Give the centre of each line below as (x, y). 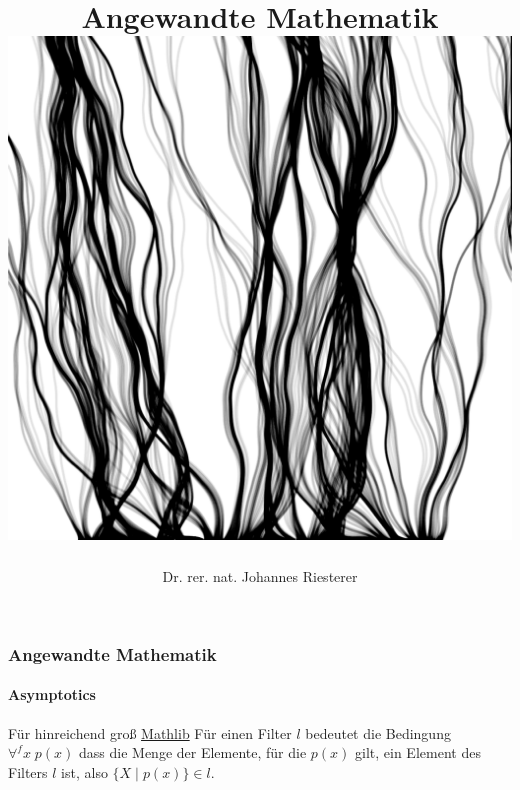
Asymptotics (52, 694)
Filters (28, 771)
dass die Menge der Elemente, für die (193, 752)
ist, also (84, 771)
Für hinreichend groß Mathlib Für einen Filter (150, 732)
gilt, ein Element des (418, 752)
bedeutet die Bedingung (378, 732)
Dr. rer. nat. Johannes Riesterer (260, 576)
